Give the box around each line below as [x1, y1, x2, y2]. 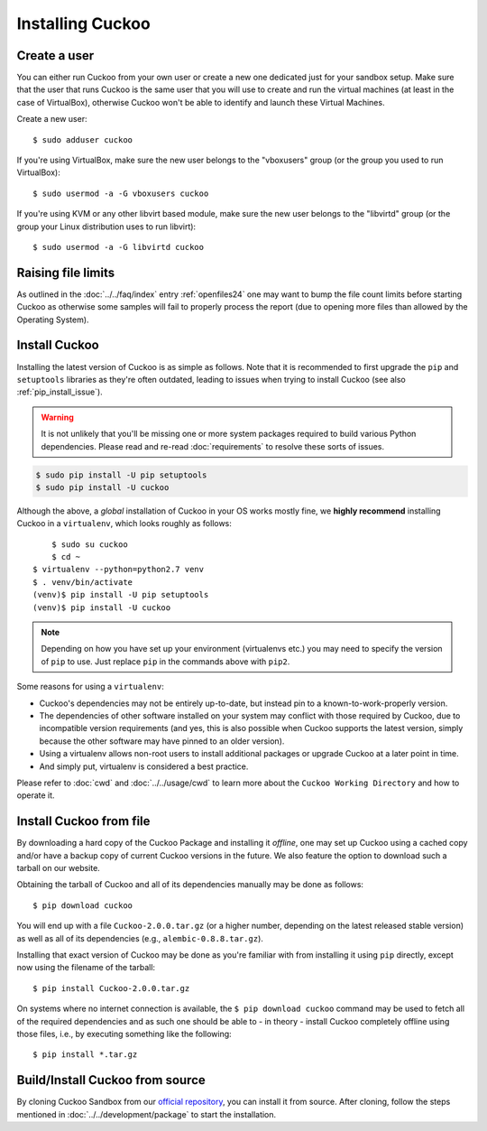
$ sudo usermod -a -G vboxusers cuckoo [32, 188, 209, 199]
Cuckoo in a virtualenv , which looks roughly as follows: [16, 518, 232, 529]
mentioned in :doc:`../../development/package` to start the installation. [16, 1108, 277, 1119]
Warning [41, 412, 74, 422]
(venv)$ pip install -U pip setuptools [32, 589, 209, 600]
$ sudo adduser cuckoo [32, 134, 133, 144]
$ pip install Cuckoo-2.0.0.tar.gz [32, 983, 190, 993]
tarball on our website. [16, 862, 101, 873]
